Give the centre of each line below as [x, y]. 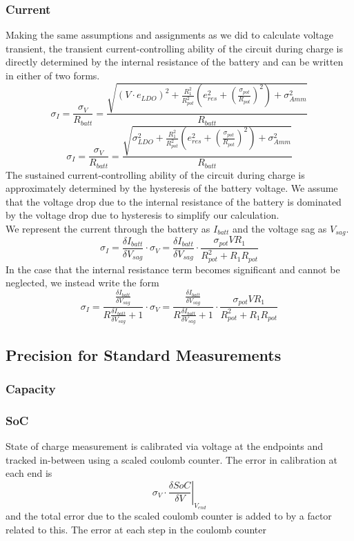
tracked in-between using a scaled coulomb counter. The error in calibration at [172, 459]
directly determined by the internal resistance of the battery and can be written [175, 62]
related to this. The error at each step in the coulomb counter [136, 529]
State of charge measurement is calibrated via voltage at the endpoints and [164, 446]
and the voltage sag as [280, 229]
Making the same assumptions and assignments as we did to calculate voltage [170, 35]
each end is [29, 473]
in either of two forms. [53, 75]
